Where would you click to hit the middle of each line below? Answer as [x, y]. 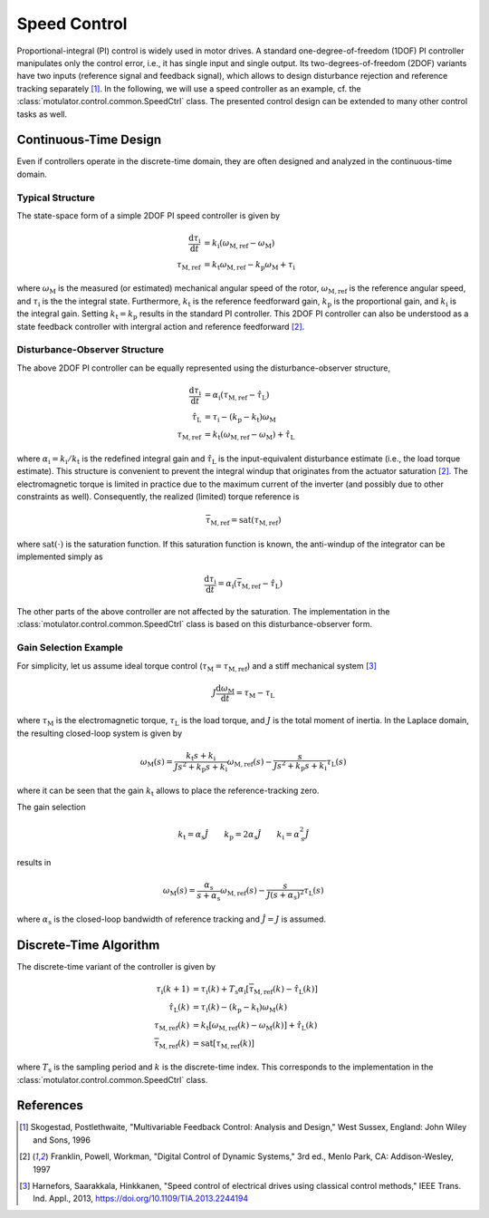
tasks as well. [42, 114]
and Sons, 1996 [62, 1140]
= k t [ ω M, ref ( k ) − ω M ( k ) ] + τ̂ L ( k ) [255, 1026]
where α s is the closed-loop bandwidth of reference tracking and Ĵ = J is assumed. [171, 920]
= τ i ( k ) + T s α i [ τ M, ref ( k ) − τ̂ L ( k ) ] [255, 991]
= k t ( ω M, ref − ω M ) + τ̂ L [249, 436]
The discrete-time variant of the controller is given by [116, 967]
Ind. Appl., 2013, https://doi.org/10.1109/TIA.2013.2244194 [141, 1199]
